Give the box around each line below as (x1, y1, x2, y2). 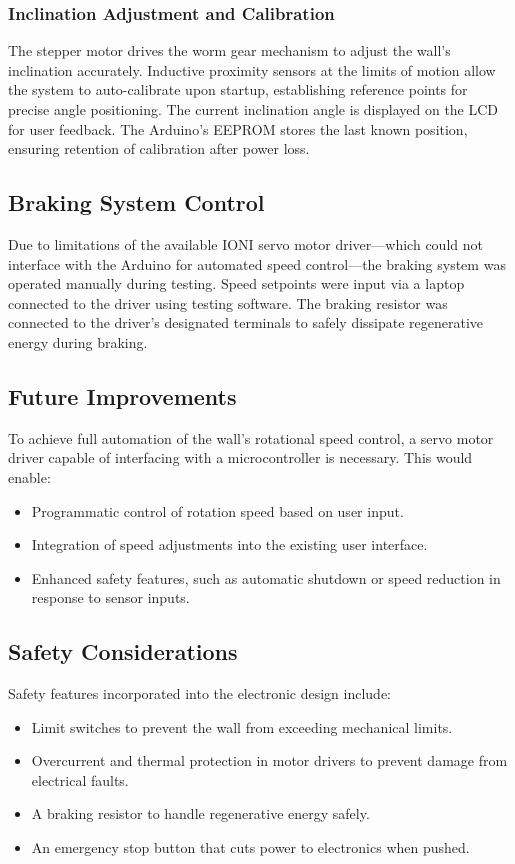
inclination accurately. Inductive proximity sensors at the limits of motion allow (8, 59, 496, 80)
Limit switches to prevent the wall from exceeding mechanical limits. (31, 716, 453, 737)
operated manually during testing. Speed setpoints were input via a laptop (8, 273, 465, 294)
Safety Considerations (8, 636, 238, 667)
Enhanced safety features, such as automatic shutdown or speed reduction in (31, 567, 501, 588)
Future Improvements (8, 380, 237, 411)
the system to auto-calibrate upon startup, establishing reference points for (8, 79, 468, 100)
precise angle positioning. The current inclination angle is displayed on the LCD (8, 99, 499, 119)
